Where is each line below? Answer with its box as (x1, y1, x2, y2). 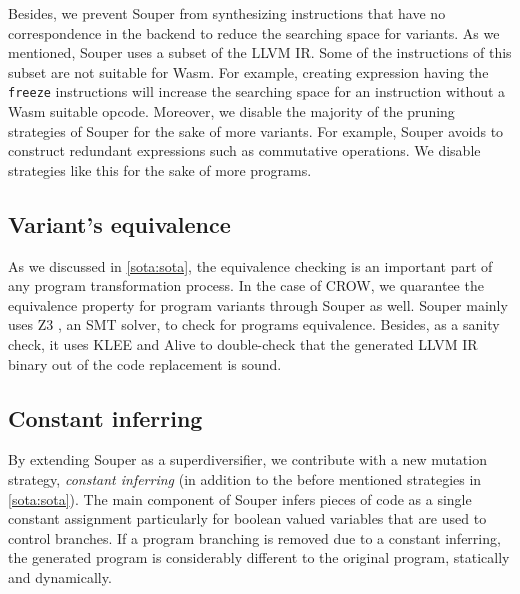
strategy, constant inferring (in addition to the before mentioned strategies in (8, 468, 482, 489)
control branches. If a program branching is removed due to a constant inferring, (8, 527, 501, 548)
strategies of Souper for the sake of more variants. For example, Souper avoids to (8, 120, 504, 141)
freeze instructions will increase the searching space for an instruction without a (8, 81, 506, 102)
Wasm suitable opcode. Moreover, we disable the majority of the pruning (8, 101, 455, 122)
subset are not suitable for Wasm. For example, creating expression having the (8, 61, 489, 82)
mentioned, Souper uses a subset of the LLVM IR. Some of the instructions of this (8, 42, 512, 63)
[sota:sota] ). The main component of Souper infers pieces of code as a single (8, 488, 472, 509)
